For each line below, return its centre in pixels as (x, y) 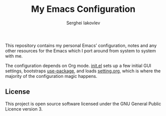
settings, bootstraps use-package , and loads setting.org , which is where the (83, 71)
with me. (14, 56)
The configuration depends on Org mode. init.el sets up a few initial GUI (78, 65)
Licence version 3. (24, 109)
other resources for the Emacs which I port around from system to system (81, 51)
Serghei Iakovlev (83, 23)
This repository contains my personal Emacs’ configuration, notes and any (81, 45)
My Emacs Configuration (83, 9)
